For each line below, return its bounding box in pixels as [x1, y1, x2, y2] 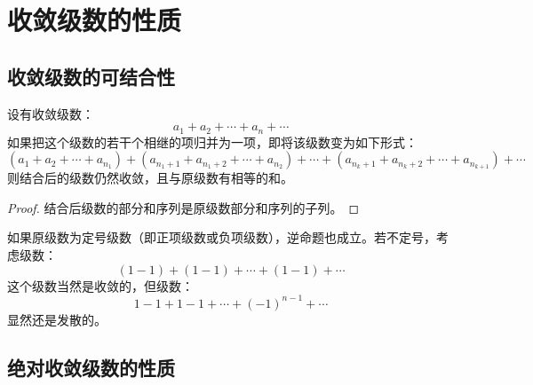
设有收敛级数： [7, 104, 94, 122]
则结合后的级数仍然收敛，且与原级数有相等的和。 [7, 169, 293, 187]
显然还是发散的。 [7, 310, 107, 328]
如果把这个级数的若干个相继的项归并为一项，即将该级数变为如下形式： [7, 132, 418, 151]
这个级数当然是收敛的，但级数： [7, 276, 194, 295]
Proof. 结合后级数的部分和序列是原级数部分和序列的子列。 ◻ [7, 198, 360, 216]
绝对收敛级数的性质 [7, 353, 175, 381]
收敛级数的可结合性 [7, 62, 175, 90]
